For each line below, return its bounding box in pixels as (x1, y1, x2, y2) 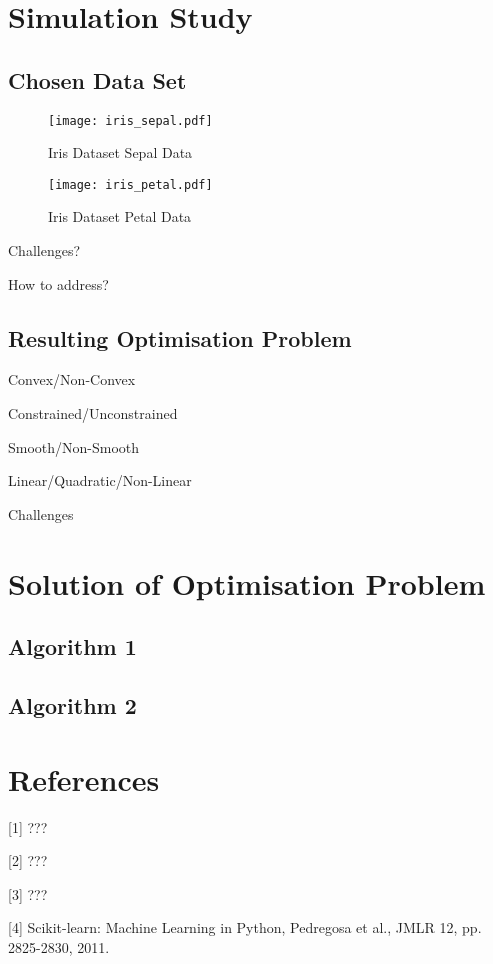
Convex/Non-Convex (8, 369, 136, 390)
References (8, 758, 160, 799)
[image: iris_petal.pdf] (48, 177, 213, 192)
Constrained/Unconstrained (8, 403, 178, 424)
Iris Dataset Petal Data (48, 206, 192, 227)
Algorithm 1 (8, 631, 137, 662)
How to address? (8, 273, 109, 294)
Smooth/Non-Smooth (8, 436, 140, 457)
